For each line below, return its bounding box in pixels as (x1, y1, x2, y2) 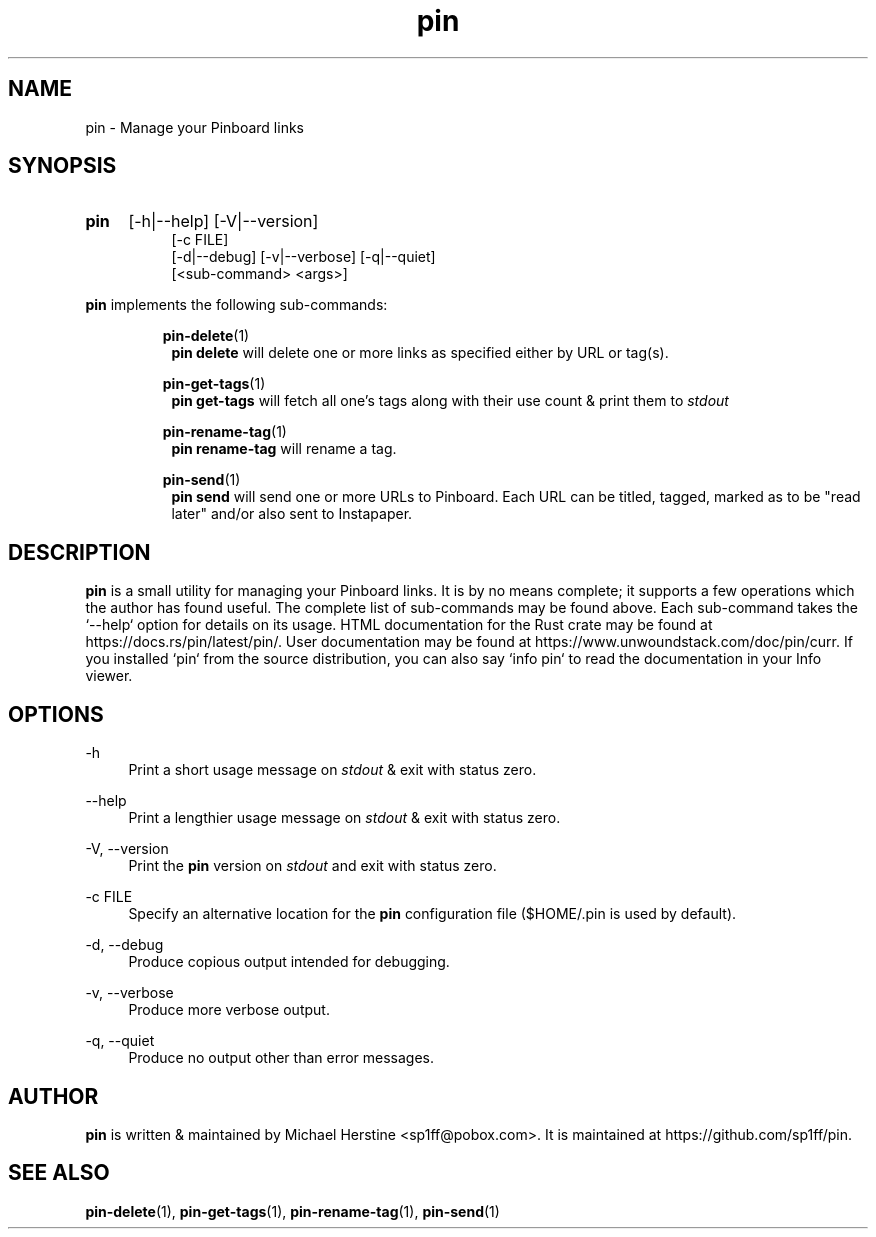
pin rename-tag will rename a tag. (171, 440, 397, 458)
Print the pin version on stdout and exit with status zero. (128, 857, 497, 875)
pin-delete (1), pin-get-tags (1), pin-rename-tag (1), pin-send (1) (85, 1202, 500, 1220)
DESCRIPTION (8, 539, 151, 565)
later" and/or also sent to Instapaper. (171, 505, 413, 523)
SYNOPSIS (8, 153, 117, 179)
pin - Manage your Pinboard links (85, 118, 304, 136)
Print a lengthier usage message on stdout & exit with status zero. (128, 809, 561, 827)
